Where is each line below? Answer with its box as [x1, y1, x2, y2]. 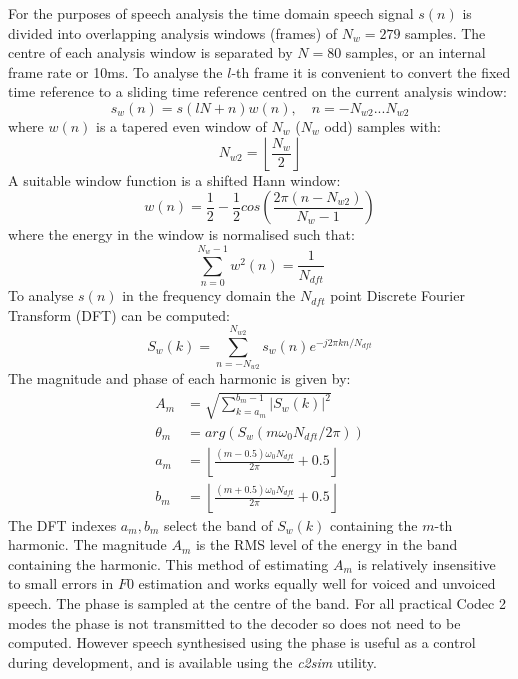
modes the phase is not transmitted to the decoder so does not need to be [8, 612, 461, 633]
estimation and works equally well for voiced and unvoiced [138, 573, 496, 594]
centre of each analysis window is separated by [8, 42, 293, 63]
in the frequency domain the [122, 285, 296, 306]
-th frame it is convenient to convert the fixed [231, 61, 511, 82]
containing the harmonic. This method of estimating [8, 553, 329, 574]
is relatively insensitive [357, 553, 496, 574]
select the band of [163, 514, 273, 535]
